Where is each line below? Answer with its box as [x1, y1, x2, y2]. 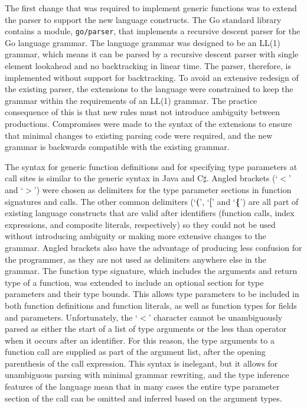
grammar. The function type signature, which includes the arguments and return [5, 265, 298, 277]
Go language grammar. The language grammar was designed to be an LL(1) [5, 36, 280, 48]
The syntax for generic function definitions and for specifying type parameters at [5, 160, 298, 172]
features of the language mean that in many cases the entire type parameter [5, 380, 280, 393]
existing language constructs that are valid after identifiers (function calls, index [5, 207, 295, 219]
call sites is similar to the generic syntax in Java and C [5, 172, 204, 184]
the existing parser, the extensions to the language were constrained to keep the [5, 83, 293, 95]
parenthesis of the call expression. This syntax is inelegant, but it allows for [5, 357, 278, 369]
